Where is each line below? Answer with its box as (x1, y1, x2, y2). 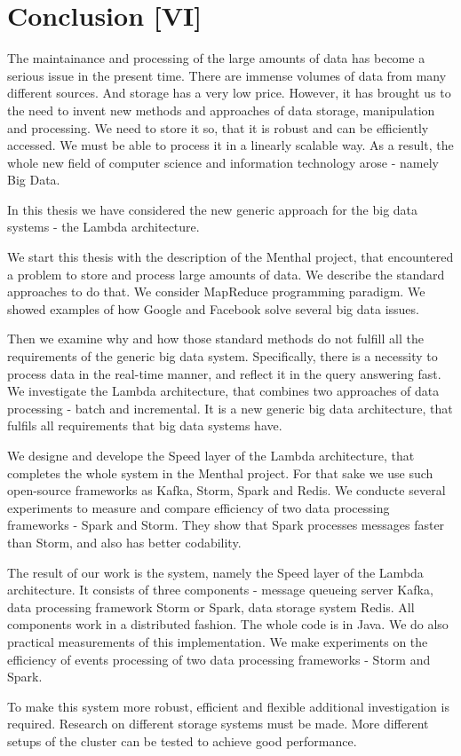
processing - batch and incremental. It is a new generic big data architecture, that (7, 398, 453, 417)
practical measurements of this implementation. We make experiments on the (7, 632, 428, 650)
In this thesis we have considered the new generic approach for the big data (7, 200, 418, 218)
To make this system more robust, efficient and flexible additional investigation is (7, 697, 449, 715)
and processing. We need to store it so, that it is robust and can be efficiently (7, 118, 429, 137)
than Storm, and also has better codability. (7, 532, 242, 551)
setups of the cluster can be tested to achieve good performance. (7, 731, 357, 750)
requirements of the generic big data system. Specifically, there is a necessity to (7, 347, 438, 366)
